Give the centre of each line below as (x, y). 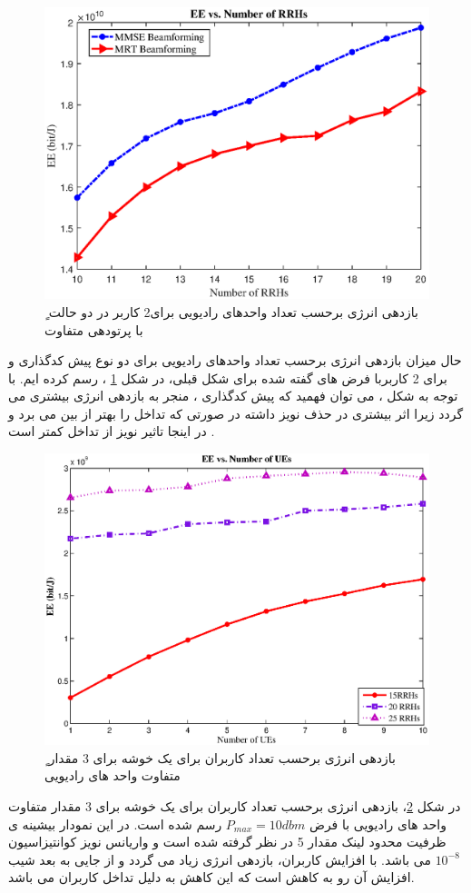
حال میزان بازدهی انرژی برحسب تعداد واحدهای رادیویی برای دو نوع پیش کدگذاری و (235, 360)
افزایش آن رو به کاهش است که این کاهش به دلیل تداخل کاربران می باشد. (211, 877)
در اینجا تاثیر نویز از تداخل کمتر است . (112, 431)
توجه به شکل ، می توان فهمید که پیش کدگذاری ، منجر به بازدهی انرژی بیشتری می (233, 396)
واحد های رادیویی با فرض (378, 824)
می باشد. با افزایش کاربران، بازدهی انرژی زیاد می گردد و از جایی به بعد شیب (220, 859)
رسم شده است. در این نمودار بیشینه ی (115, 824)
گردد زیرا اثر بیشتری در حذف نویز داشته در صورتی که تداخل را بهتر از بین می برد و (236, 413)
